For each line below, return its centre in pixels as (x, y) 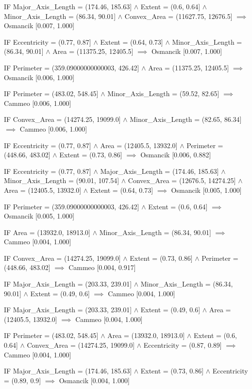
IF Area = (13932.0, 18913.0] (47, 232)
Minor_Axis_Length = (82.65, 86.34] (186, 119)
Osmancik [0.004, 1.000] (94, 380)
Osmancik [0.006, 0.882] (176, 155)
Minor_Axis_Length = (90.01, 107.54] (62, 180)
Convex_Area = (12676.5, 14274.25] (182, 180)
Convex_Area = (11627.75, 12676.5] (178, 16)
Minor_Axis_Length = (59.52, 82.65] (163, 93)
